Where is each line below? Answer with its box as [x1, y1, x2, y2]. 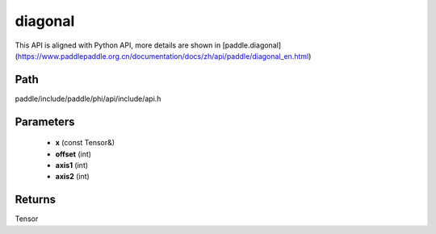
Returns [15, 193, 57, 207]
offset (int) [55, 149, 92, 159]
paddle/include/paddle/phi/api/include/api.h [15, 94, 161, 103]
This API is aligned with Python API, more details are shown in [15, 40, 221, 50]
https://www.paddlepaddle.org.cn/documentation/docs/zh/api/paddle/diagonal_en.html [17, 51, 309, 61]
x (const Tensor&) [55, 138, 115, 148]
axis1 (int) [55, 161, 89, 170]
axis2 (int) [55, 172, 90, 182]
